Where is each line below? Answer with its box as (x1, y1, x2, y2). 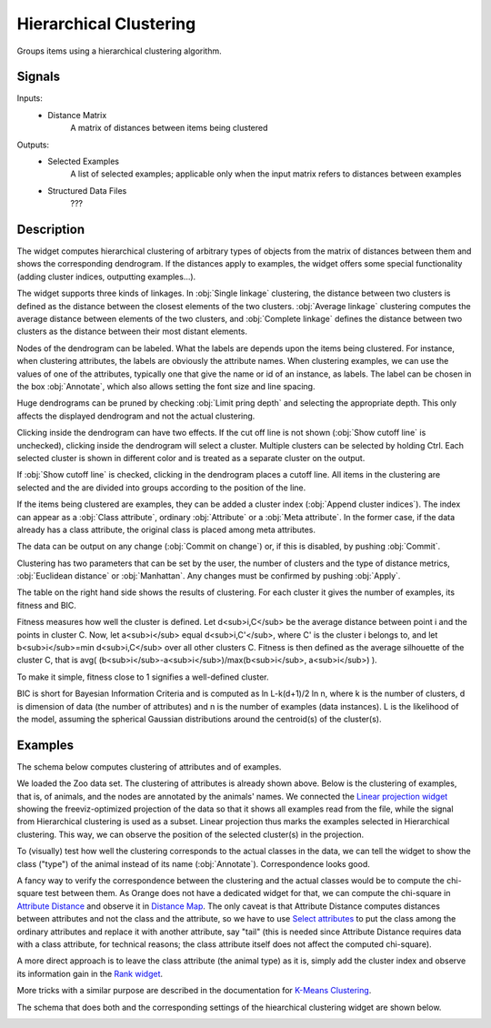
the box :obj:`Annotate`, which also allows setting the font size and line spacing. (16, 381, 316, 391)
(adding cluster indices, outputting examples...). (16, 271, 196, 282)
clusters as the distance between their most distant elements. (16, 326, 248, 337)
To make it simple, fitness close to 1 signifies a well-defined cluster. (16, 671, 269, 682)
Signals (16, 69, 61, 85)
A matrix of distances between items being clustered (70, 123, 268, 134)
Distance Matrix (47, 109, 107, 120)
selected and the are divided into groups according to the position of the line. (16, 482, 306, 493)
